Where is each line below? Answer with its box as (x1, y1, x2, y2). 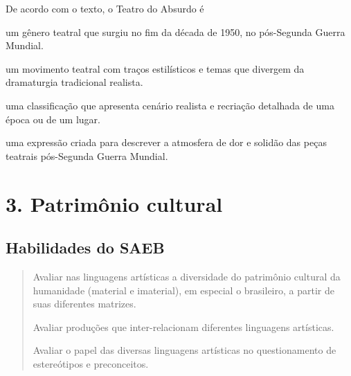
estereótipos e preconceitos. (33, 356, 149, 370)
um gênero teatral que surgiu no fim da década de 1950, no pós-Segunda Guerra (6, 24, 345, 39)
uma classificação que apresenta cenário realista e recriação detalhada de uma (6, 98, 334, 112)
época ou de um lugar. (6, 111, 100, 126)
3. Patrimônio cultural (6, 189, 223, 217)
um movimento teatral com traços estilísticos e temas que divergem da (6, 61, 305, 75)
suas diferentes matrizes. (33, 296, 136, 311)
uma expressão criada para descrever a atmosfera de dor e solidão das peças (6, 135, 327, 150)
